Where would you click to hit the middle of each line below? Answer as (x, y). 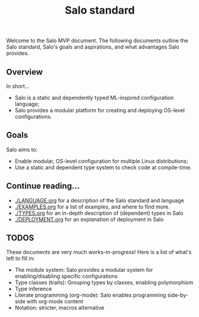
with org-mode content (55, 302)
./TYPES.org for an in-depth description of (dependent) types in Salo (99, 213)
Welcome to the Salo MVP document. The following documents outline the (97, 41)
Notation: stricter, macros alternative (59, 308)
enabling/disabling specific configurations (66, 276)
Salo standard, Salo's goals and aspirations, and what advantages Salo (93, 47)
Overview (25, 72)
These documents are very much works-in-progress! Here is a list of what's (99, 252)
